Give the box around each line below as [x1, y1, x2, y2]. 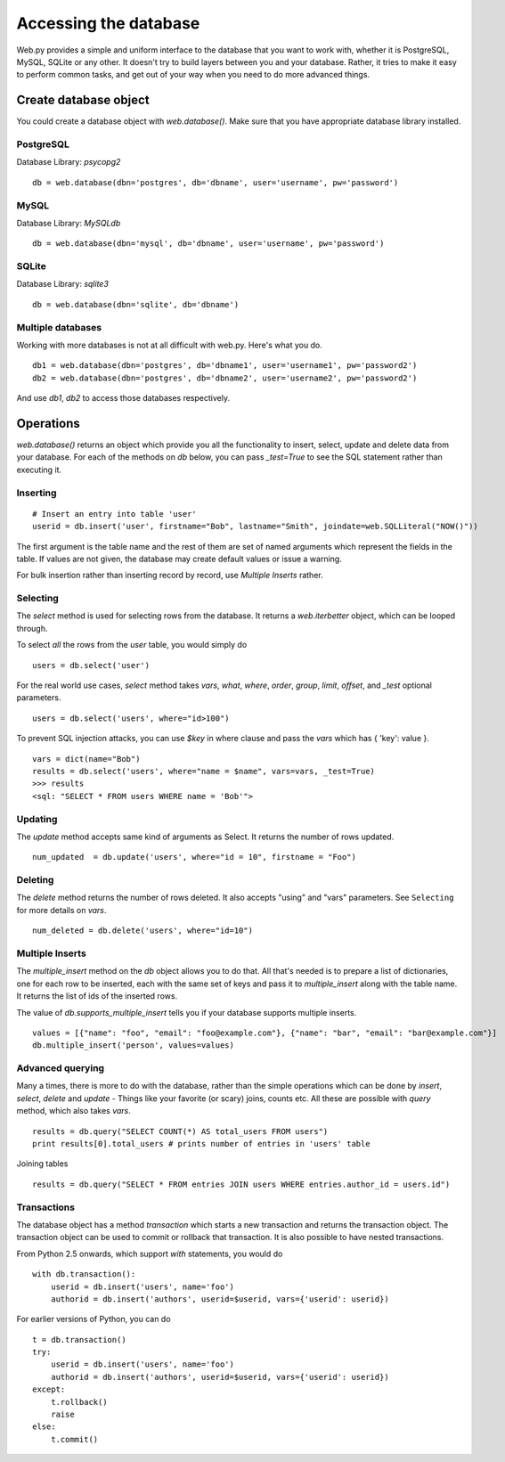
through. [16, 623, 48, 633]
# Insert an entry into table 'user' [32, 509, 198, 519]
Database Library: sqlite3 [16, 279, 109, 290]
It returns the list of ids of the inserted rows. [16, 991, 178, 1001]
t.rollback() [50, 1397, 108, 1407]
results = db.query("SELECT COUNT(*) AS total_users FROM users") [32, 1126, 329, 1136]
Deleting [16, 874, 54, 886]
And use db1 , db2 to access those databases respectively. [16, 393, 231, 404]
